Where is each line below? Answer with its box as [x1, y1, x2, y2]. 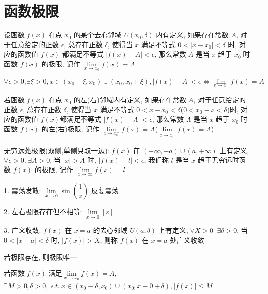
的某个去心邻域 [73, 30, 122, 40]
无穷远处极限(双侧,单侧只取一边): [4, 145, 109, 155]
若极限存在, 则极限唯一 [4, 251, 77, 261]
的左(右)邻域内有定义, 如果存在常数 [73, 95, 187, 105]
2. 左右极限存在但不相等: [4, 206, 82, 217]
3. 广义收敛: [4, 225, 41, 235]
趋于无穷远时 [197, 155, 239, 165]
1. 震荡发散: [4, 185, 41, 196]
